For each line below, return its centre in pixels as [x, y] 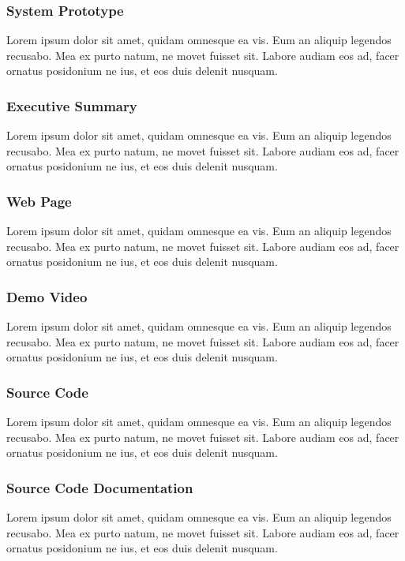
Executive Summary [72, 105]
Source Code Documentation [100, 487]
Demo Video [47, 296]
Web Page [39, 201]
